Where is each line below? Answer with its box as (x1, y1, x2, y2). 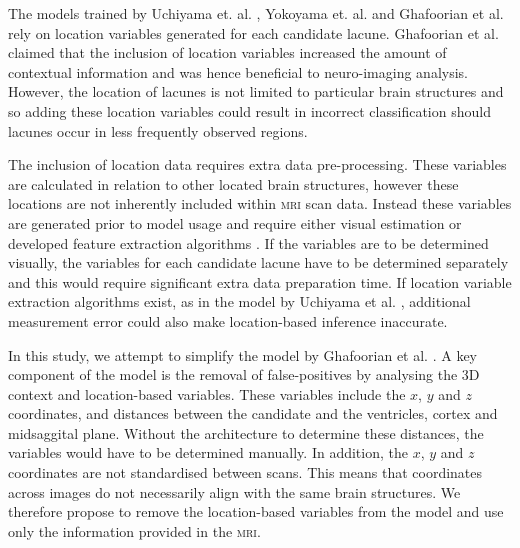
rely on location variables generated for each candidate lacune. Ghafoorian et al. (8, 22, 499, 43)
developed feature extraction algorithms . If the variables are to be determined (8, 232, 489, 253)
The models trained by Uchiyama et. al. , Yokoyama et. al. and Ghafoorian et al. (8, 3, 504, 23)
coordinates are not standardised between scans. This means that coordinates (8, 462, 483, 483)
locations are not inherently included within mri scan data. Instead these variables (8, 193, 512, 214)
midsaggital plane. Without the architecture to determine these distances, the (8, 422, 484, 443)
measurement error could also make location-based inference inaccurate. (8, 310, 448, 331)
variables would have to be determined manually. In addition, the (8, 442, 408, 463)
